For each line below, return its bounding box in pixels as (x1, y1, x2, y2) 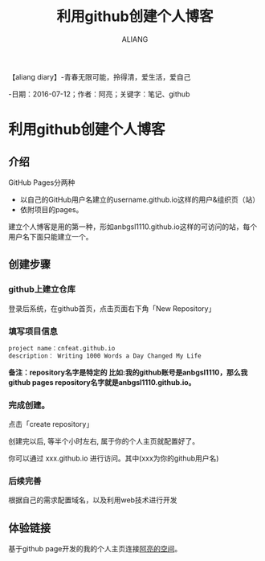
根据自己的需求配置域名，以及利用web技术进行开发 (8, 495, 177, 505)
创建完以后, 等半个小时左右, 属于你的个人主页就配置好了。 (8, 436, 199, 446)
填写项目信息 (8, 326, 59, 337)
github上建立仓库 (8, 284, 76, 295)
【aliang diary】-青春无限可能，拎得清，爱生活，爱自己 (8, 72, 191, 81)
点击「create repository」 (8, 419, 94, 428)
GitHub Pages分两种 (8, 178, 75, 187)
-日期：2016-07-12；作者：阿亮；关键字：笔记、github (8, 89, 190, 99)
